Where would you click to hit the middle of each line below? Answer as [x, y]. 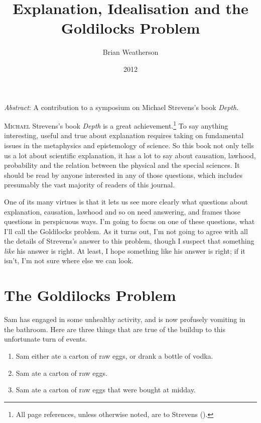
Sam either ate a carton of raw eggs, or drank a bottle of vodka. [114, 355]
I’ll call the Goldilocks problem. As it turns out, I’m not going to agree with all [126, 231]
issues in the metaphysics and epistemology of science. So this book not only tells [129, 145]
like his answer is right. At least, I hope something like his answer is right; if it [125, 250]
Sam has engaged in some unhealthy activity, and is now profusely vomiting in [125, 319]
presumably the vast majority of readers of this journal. [90, 185]
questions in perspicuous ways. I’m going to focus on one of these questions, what [129, 221]
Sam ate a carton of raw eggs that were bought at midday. [106, 390]
